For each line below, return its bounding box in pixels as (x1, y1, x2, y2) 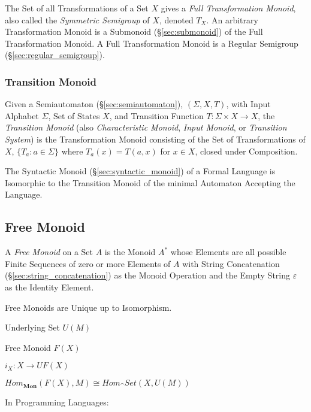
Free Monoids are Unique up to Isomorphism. (5, 301, 172, 313)
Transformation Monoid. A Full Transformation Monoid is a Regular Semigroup (5, 37, 298, 49)
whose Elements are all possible (170, 246, 286, 258)
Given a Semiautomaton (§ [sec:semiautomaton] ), (5, 98, 183, 110)
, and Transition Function (109, 109, 204, 122)
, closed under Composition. (195, 144, 298, 157)
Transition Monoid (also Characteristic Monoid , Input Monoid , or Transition (5, 121, 287, 134)
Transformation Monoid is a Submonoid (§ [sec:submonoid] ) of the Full (5, 25, 263, 38)
